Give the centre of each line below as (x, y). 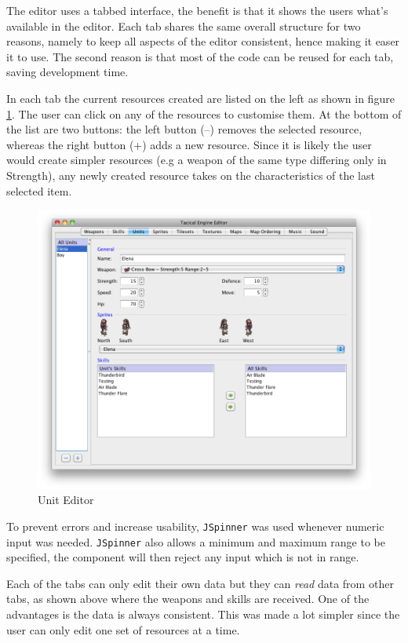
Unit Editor (66, 500)
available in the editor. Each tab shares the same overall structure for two (184, 26)
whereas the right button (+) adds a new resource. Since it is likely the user (189, 144)
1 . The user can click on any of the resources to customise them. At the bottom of (204, 113)
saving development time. (67, 72)
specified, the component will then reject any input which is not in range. (183, 557)
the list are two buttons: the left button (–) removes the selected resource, (184, 129)
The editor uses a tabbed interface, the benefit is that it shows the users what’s (197, 10)
